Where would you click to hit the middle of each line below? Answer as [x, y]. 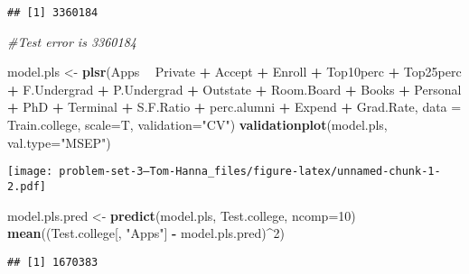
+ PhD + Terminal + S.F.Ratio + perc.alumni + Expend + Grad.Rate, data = [234, 107]
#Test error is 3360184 [72, 41]
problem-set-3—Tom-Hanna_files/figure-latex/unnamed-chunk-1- [250, 172]
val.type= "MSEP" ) [59, 142]
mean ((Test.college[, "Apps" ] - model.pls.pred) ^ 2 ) [146, 233]
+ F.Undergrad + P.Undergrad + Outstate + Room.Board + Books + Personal [234, 89]
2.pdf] [27, 186]
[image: [30, 172]
